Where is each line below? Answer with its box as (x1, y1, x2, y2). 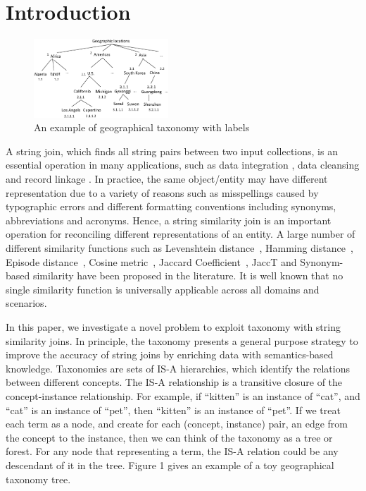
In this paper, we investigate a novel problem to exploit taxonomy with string (6, 319, 341, 334)
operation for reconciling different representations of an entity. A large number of (6, 226, 355, 241)
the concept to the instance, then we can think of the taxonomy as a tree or (6, 430, 333, 444)
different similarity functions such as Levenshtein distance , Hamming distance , (6, 241, 353, 255)
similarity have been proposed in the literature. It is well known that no (32, 268, 343, 283)
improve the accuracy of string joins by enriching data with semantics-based (6, 347, 334, 362)
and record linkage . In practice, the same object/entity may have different (6, 171, 328, 186)
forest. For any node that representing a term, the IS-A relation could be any (6, 444, 339, 459)
